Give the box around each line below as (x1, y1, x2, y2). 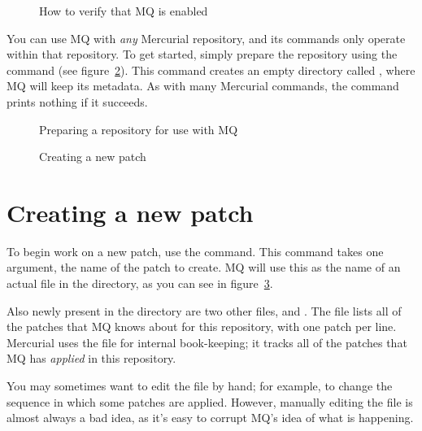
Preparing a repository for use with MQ (39, 120, 238, 137)
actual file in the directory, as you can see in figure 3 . (7, 275, 273, 292)
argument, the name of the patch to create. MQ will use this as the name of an (7, 259, 401, 276)
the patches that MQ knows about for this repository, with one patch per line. (7, 318, 397, 335)
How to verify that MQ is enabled (39, 2, 208, 19)
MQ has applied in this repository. (7, 350, 176, 367)
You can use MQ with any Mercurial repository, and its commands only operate (7, 29, 406, 46)
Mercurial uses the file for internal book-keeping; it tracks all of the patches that (7, 333, 407, 350)
